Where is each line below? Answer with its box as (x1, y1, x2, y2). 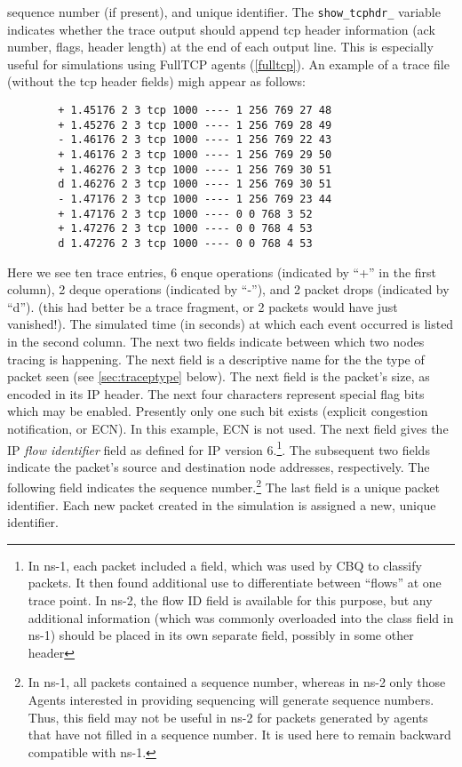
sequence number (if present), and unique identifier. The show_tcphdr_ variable (7, 3, 441, 20)
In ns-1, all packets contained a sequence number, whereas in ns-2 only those (28, 673, 446, 691)
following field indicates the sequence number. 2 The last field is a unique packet (7, 475, 440, 497)
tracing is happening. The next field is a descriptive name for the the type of (7, 349, 425, 368)
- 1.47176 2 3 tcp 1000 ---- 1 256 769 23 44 (58, 192, 332, 205)
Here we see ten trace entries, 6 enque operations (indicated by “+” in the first (7, 262, 437, 281)
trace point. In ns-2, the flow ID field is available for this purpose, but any (28, 591, 433, 609)
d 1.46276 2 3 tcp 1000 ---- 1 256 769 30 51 (58, 178, 332, 191)
